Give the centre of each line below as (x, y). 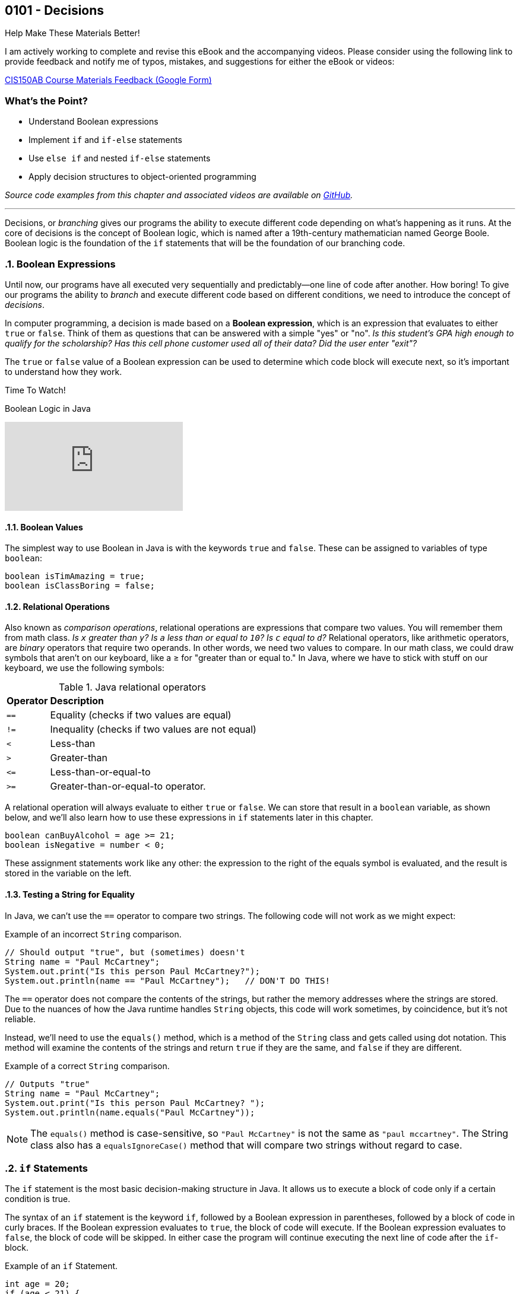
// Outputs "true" (47, 1084)
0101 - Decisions (55, 10)
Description (77, 701)
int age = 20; (37, 1284)
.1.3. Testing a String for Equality (70, 894)
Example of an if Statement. (61, 1266)
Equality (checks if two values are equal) (141, 715)
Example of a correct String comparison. (87, 1066)
